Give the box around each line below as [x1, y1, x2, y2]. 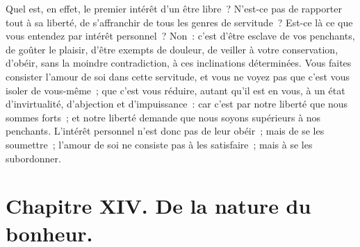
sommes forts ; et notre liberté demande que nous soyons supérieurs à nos [6, 110, 321, 124]
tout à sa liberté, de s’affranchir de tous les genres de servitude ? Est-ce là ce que [6, 15, 353, 29]
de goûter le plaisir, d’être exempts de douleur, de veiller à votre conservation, [6, 42, 338, 56]
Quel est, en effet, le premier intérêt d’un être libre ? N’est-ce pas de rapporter [6, 1, 342, 15]
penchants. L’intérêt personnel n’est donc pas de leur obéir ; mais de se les [6, 123, 325, 138]
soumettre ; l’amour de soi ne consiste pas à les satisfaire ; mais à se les [6, 137, 313, 151]
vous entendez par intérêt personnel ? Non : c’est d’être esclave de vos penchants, [6, 28, 355, 43]
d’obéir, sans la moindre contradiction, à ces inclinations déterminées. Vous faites [6, 56, 352, 70]
